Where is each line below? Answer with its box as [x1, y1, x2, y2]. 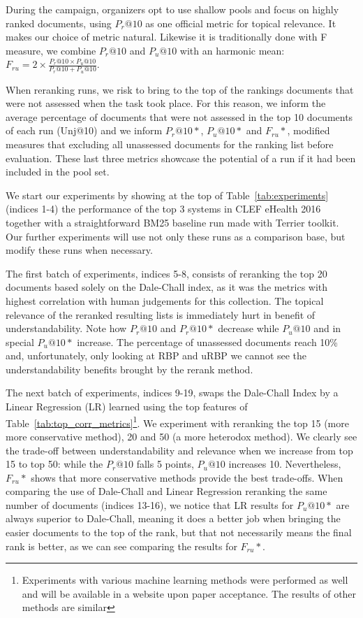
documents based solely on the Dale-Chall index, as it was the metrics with [6, 280, 328, 294]
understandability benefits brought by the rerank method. [6, 361, 253, 376]
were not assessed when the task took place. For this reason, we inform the [6, 96, 326, 110]
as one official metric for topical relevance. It [145, 15, 336, 30]
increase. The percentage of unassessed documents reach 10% [77, 334, 339, 349]
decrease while [218, 321, 279, 336]
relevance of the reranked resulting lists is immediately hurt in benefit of [6, 307, 316, 322]
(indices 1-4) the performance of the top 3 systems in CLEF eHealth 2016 [6, 201, 321, 216]
